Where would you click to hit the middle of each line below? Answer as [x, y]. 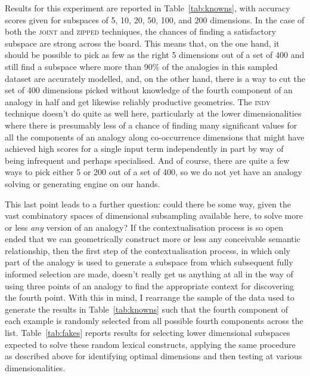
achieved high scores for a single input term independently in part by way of [144, 149]
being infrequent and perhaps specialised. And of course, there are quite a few [147, 160]
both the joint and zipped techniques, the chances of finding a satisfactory [140, 31]
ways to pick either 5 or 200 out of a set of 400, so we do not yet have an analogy [154, 172]
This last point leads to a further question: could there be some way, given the [148, 204]
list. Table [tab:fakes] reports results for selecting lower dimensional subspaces [148, 333]
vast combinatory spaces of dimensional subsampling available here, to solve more [154, 215]
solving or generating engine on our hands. [83, 183]
